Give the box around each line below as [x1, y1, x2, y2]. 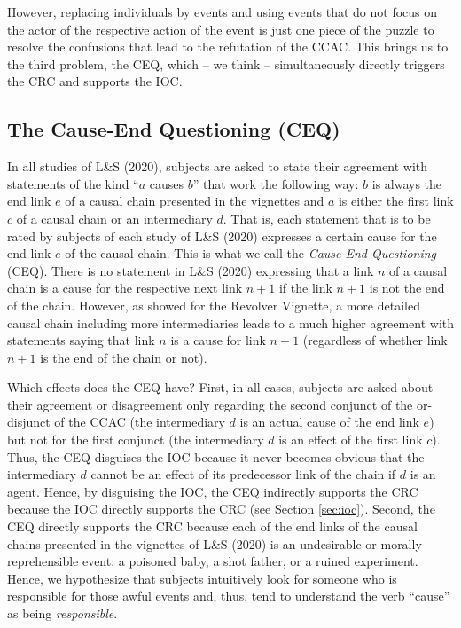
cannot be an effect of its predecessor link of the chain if [90, 465, 396, 483]
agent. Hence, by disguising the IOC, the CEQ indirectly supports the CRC [7, 482, 418, 500]
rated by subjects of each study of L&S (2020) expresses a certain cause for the [7, 226, 437, 245]
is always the [371, 174, 442, 192]
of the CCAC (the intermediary [54, 412, 225, 431]
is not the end [369, 279, 445, 297]
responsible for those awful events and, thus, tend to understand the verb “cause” [7, 586, 450, 605]
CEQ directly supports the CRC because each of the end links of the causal [7, 517, 418, 536]
